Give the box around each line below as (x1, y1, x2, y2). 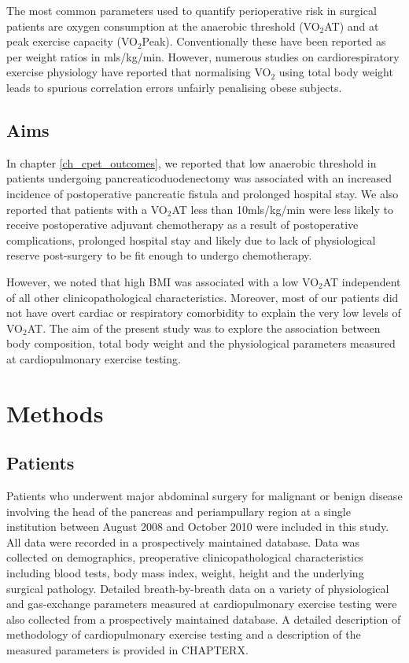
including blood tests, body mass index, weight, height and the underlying (6, 565, 364, 581)
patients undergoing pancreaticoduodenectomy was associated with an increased (6, 170, 392, 186)
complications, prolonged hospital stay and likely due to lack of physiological (6, 231, 376, 248)
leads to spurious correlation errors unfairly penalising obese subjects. (6, 79, 342, 95)
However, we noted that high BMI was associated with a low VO (6, 273, 319, 289)
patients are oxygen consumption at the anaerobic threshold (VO (6, 17, 320, 34)
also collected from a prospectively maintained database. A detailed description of (6, 610, 401, 627)
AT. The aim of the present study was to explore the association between (27, 319, 381, 336)
